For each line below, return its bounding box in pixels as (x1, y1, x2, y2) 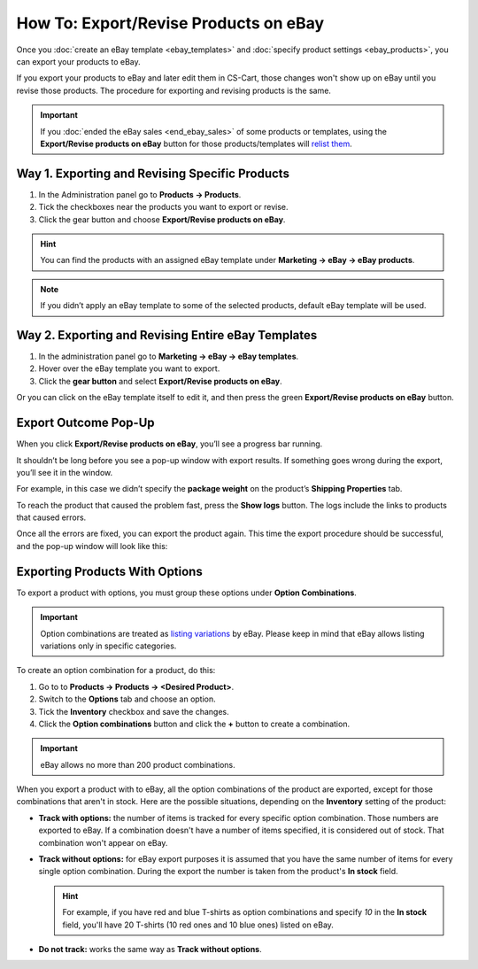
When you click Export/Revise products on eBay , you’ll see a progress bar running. (16, 438, 323, 449)
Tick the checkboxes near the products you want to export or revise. (38, 202, 289, 213)
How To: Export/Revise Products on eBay (16, 13, 325, 33)
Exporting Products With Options (16, 563, 203, 579)
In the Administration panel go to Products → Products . (38, 189, 242, 199)
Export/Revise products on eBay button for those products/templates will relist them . (40, 138, 353, 149)
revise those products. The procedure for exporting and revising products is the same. (16, 85, 332, 96)
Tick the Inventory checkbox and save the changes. (38, 706, 229, 717)
